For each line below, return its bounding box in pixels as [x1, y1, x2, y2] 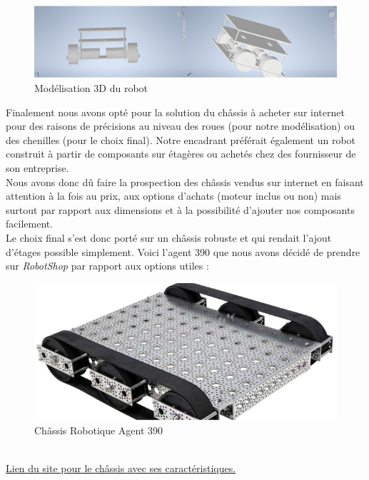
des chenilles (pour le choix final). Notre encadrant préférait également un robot [6, 132, 356, 147]
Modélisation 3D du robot [34, 81, 148, 96]
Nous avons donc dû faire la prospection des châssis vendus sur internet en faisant [6, 174, 364, 189]
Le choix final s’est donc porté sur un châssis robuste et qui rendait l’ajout [6, 230, 332, 245]
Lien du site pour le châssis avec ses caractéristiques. [6, 461, 236, 476]
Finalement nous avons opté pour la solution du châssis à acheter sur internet [6, 104, 345, 119]
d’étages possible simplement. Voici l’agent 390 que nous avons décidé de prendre [6, 244, 360, 259]
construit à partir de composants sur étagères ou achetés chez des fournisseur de [6, 146, 356, 161]
